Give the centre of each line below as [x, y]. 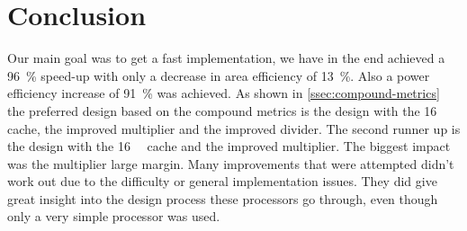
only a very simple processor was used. [114, 216]
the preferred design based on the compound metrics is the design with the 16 [222, 110]
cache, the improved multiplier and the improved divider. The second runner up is [234, 128]
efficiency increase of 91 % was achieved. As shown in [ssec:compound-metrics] [224, 93]
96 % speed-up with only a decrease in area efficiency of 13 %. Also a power [219, 75]
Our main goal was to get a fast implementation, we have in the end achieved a [226, 58]
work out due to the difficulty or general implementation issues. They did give [222, 181]
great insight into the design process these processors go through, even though [223, 198]
